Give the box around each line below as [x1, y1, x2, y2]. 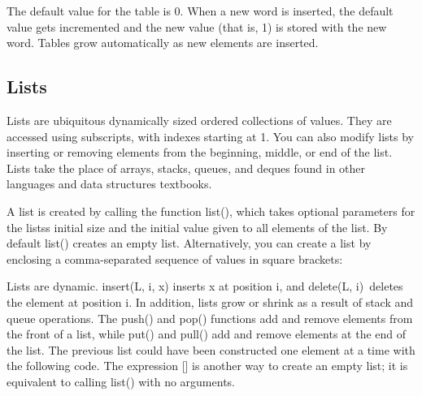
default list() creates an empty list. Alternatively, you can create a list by [7, 235, 372, 252]
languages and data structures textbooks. [7, 175, 212, 192]
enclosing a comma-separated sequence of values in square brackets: [7, 250, 343, 267]
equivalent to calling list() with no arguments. [7, 372, 235, 390]
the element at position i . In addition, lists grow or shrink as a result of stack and [7, 293, 414, 310]
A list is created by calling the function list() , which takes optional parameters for [7, 202, 415, 219]
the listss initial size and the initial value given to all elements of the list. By [7, 218, 388, 235]
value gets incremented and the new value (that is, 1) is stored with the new [7, 18, 387, 35]
